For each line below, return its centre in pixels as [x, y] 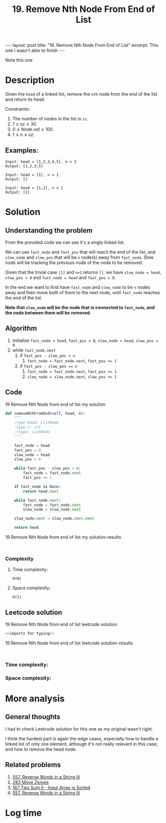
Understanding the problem [49, 230]
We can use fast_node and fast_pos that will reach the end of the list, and [80, 252]
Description [30, 80]
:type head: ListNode [36, 423]
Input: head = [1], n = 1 [32, 175]
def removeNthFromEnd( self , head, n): [45, 413]
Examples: [22, 150]
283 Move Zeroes [30, 782]
